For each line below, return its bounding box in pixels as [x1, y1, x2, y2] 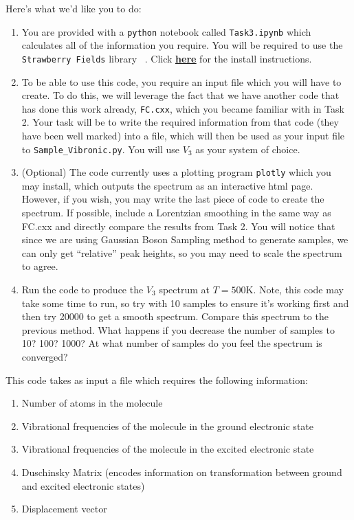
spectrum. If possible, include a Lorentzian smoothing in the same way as [21, 205, 331, 220]
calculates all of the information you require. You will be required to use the [21, 38, 343, 52]
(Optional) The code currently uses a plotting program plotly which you [21, 165, 331, 179]
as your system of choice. [195, 142, 300, 156]
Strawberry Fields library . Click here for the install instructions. [21, 51, 312, 65]
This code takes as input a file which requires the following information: [5, 372, 308, 387]
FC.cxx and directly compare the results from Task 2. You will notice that [21, 218, 335, 233]
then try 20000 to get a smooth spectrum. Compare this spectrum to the [21, 309, 329, 324]
